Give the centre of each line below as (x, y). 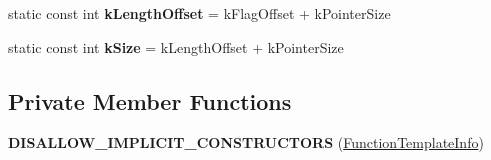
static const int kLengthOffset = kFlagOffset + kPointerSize (199, 13)
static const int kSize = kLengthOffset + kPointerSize (176, 46)
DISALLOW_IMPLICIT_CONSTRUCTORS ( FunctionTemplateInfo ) (246, 142)
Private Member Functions (150, 100)
